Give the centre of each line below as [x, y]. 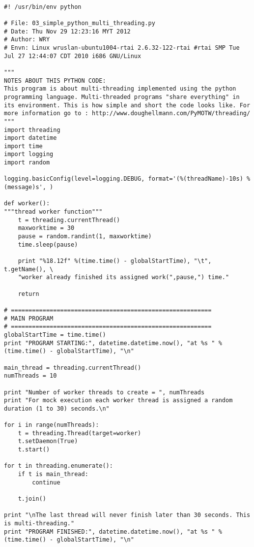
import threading [32, 130]
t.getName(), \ [29, 269]
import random [27, 163]
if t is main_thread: [53, 474]
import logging [29, 154]
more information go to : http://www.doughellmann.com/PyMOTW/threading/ [127, 113]
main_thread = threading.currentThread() [73, 368]
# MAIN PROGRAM [29, 318]
